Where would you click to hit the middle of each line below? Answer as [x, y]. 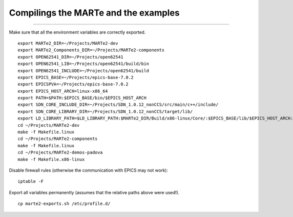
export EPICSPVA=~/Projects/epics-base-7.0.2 [73, 84]
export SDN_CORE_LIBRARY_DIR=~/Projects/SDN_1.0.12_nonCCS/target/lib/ [105, 111]
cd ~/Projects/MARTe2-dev [49, 125]
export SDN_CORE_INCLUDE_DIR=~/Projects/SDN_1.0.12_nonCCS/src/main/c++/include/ [118, 105]
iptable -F [31, 181]
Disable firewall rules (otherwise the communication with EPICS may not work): [88, 170]
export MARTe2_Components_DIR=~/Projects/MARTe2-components [91, 50]
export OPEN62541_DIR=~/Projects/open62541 [71, 57]
